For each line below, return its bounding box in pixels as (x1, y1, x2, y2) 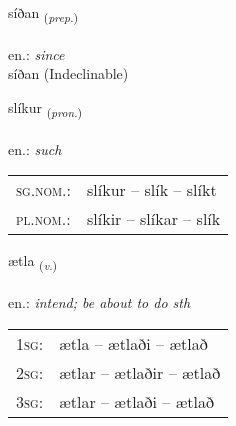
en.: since (8, 43, 65, 64)
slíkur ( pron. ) (8, 96, 83, 120)
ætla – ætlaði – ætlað (59, 331, 208, 355)
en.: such (8, 138, 62, 159)
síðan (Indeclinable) (8, 63, 129, 84)
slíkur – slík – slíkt (87, 178, 217, 202)
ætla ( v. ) (8, 250, 58, 274)
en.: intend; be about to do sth (8, 291, 191, 312)
